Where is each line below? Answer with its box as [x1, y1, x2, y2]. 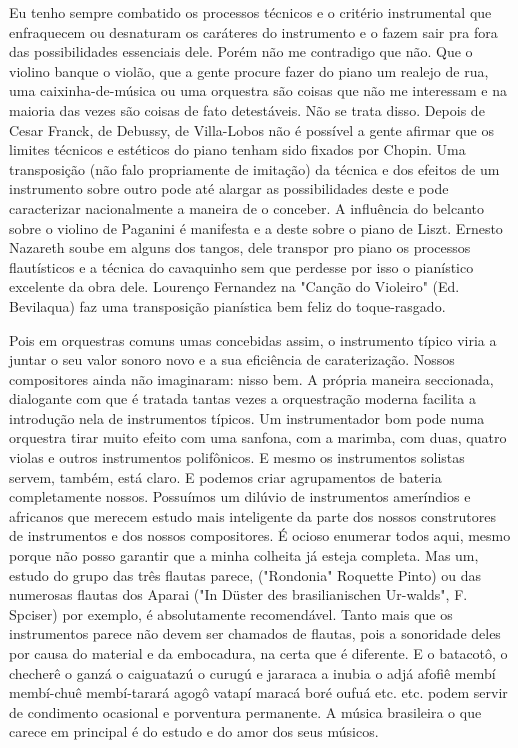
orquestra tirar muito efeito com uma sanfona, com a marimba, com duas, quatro [9, 427, 507, 448]
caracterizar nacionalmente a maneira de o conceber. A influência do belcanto [9, 197, 485, 218]
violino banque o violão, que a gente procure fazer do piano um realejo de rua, [9, 60, 489, 81]
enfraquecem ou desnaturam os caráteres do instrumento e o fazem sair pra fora [9, 21, 498, 42]
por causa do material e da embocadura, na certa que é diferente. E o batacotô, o [9, 643, 508, 663]
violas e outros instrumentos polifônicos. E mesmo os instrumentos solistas [9, 447, 465, 468]
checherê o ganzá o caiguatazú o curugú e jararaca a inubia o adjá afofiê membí [9, 662, 496, 683]
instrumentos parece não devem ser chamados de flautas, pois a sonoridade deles [9, 623, 501, 644]
